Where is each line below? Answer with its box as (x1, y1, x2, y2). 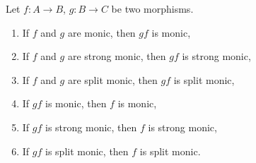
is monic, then (45, 96, 107, 111)
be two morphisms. (111, 1, 194, 16)
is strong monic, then (45, 119, 137, 134)
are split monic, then (67, 72, 158, 87)
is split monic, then (45, 143, 129, 158)
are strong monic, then (67, 49, 166, 64)
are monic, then (67, 25, 136, 40)
